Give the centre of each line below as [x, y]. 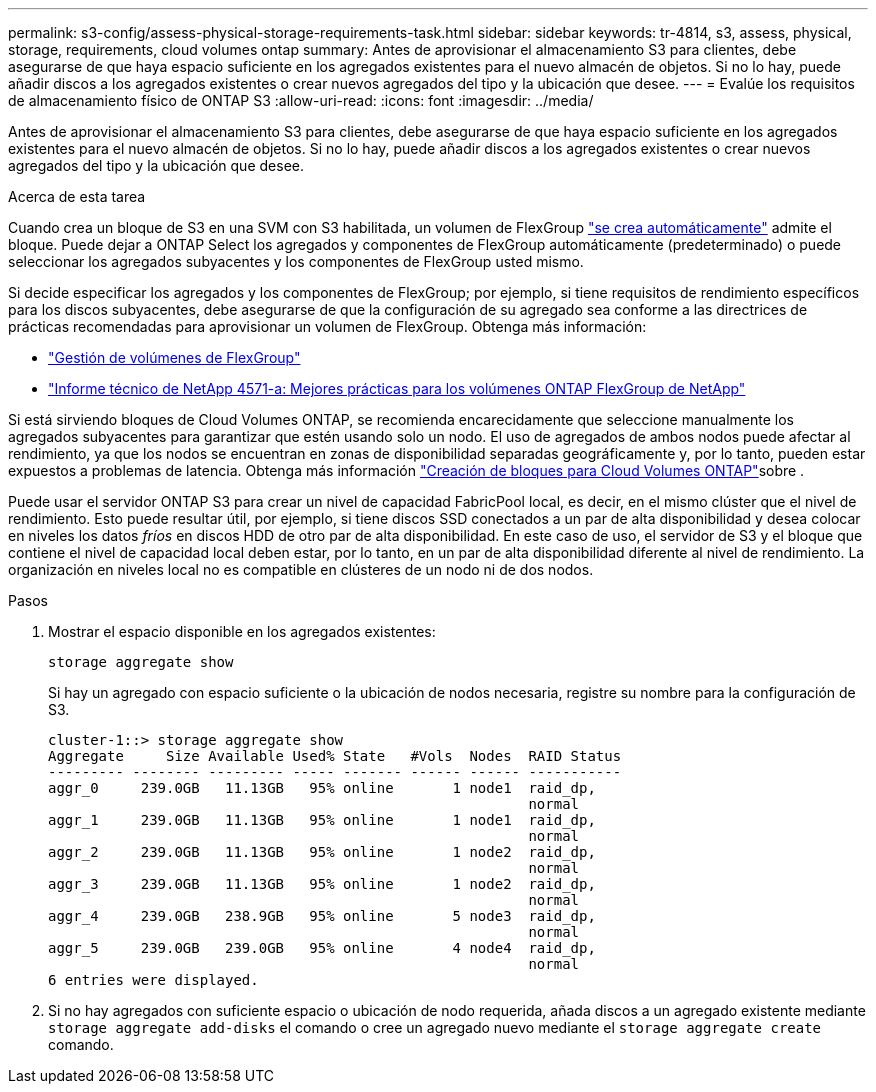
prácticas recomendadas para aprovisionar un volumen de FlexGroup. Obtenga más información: [327, 326]
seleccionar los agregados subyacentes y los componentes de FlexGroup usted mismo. [296, 261]
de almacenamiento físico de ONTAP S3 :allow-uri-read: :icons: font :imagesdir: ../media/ [301, 100]
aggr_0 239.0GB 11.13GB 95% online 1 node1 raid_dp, [322, 788]
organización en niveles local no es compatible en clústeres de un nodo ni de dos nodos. [301, 569]
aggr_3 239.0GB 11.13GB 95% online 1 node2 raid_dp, [322, 884]
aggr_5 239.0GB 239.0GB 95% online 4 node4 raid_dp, [322, 948]
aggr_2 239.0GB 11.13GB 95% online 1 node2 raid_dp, [322, 852]
